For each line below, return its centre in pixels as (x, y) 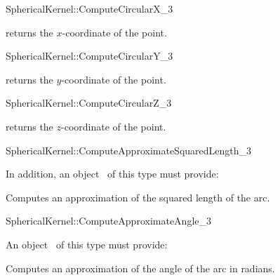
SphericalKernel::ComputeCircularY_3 (89, 56)
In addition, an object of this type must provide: (112, 174)
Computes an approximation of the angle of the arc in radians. (140, 268)
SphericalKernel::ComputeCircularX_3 (89, 8)
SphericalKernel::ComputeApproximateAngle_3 (108, 221)
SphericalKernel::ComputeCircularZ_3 (89, 103)
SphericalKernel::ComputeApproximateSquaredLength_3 (129, 150)
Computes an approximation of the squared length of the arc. (138, 197)
